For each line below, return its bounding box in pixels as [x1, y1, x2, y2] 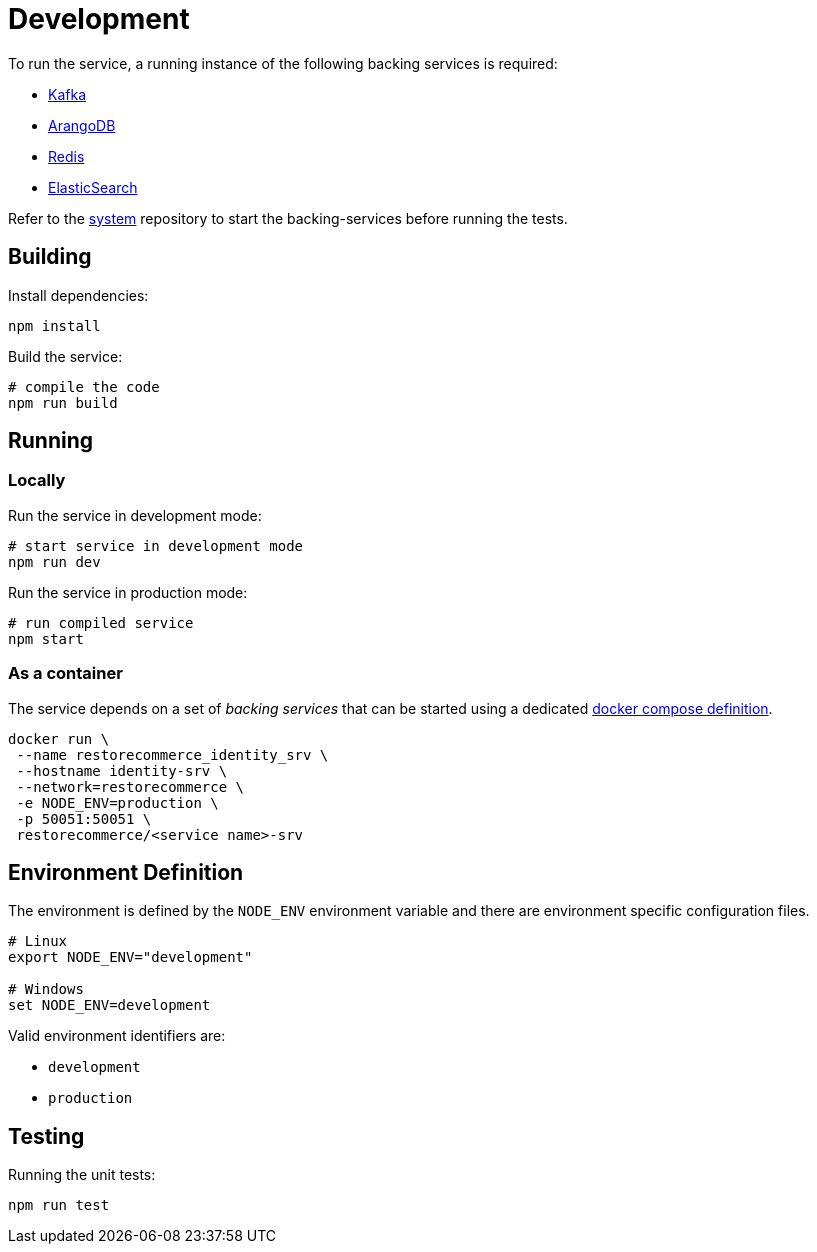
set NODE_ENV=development [8, 997, 211, 1014]
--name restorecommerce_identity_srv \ [16, 746, 329, 763]
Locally [8, 470, 66, 491]
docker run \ [8, 730, 110, 747]
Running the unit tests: [8, 1166, 156, 1184]
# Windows [8, 981, 84, 998]
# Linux [8, 933, 68, 950]
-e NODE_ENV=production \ [16, 794, 219, 811]
